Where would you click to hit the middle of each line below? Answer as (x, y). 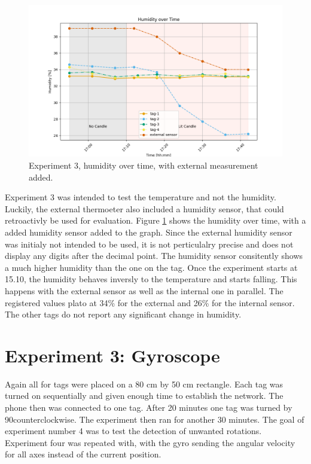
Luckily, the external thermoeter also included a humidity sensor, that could (144, 208)
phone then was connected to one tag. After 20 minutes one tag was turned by (149, 407)
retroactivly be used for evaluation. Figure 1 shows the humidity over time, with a (155, 220)
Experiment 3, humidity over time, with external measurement (144, 165)
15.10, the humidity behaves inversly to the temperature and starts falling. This (151, 279)
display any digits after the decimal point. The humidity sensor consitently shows (154, 256)
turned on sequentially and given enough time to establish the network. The (144, 396)
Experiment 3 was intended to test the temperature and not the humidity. (141, 197)
